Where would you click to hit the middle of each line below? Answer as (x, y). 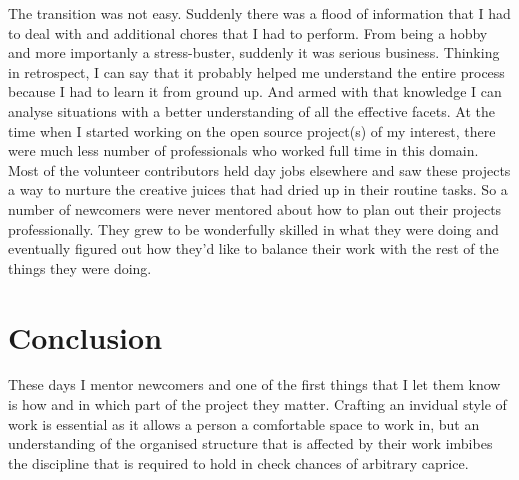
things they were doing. (80, 267)
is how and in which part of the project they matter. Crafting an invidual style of (257, 404)
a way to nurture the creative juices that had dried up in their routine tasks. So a (258, 189)
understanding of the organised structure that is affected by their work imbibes (250, 443)
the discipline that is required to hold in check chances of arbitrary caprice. (238, 462)
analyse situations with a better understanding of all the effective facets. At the (251, 110)
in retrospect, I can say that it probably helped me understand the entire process (256, 71)
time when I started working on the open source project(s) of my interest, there (252, 130)
